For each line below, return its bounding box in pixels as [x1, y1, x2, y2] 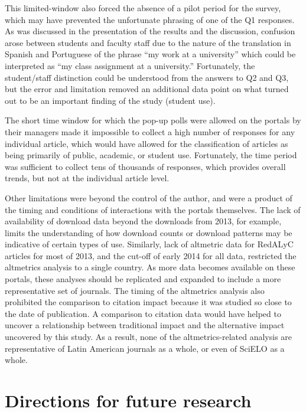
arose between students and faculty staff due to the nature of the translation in [5, 36, 291, 48]
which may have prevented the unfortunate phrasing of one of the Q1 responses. [5, 13, 295, 25]
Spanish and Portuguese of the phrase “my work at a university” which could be [5, 48, 296, 60]
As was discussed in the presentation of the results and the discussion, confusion [5, 25, 295, 37]
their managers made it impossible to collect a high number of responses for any [5, 125, 295, 138]
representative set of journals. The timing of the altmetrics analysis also [5, 284, 265, 296]
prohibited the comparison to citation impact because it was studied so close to [5, 296, 292, 308]
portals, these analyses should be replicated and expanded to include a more [5, 273, 281, 285]
